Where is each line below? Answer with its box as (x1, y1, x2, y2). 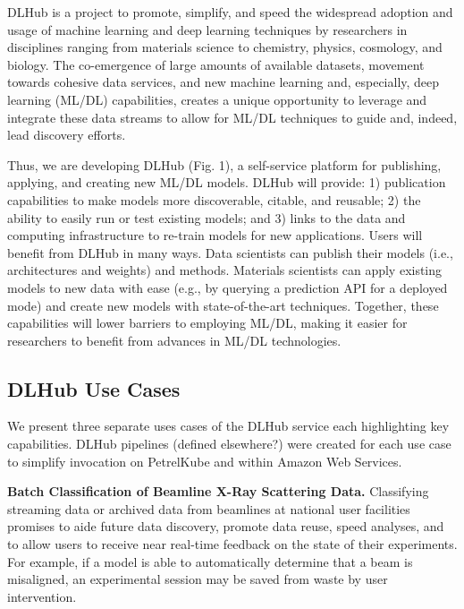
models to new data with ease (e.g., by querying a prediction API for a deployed (7, 278, 448, 296)
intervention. (7, 587, 77, 605)
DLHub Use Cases (7, 374, 181, 402)
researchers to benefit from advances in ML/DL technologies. (7, 330, 342, 349)
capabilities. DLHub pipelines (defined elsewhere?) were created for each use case (7, 434, 451, 453)
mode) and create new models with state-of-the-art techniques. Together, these (7, 296, 439, 314)
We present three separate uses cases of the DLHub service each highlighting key (7, 416, 450, 435)
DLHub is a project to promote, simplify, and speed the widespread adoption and (7, 3, 453, 21)
